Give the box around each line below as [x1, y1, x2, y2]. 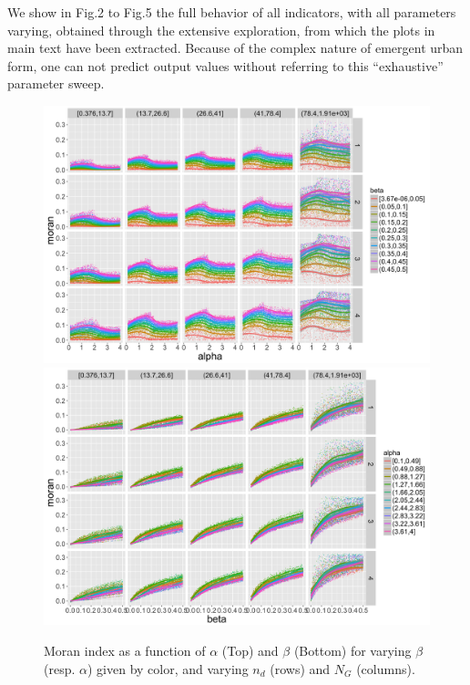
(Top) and [221, 640, 279, 659]
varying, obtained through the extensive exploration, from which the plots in [7, 20, 435, 39]
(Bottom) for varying [293, 640, 412, 659]
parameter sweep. [7, 74, 105, 93]
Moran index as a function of [44, 640, 206, 659]
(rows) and [270, 659, 331, 678]
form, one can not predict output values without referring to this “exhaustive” [7, 56, 444, 75]
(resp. [44, 659, 76, 678]
